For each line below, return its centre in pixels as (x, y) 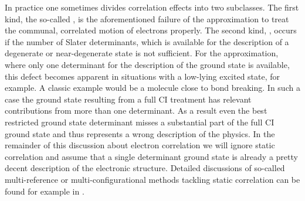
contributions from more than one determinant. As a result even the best (136, 110)
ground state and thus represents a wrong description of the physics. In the (140, 133)
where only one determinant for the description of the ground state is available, (147, 64)
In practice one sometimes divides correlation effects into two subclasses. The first (152, 7)
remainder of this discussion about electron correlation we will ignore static (140, 145)
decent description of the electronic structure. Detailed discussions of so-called (145, 168)
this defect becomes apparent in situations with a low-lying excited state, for (143, 76)
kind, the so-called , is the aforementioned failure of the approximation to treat (147, 18)
